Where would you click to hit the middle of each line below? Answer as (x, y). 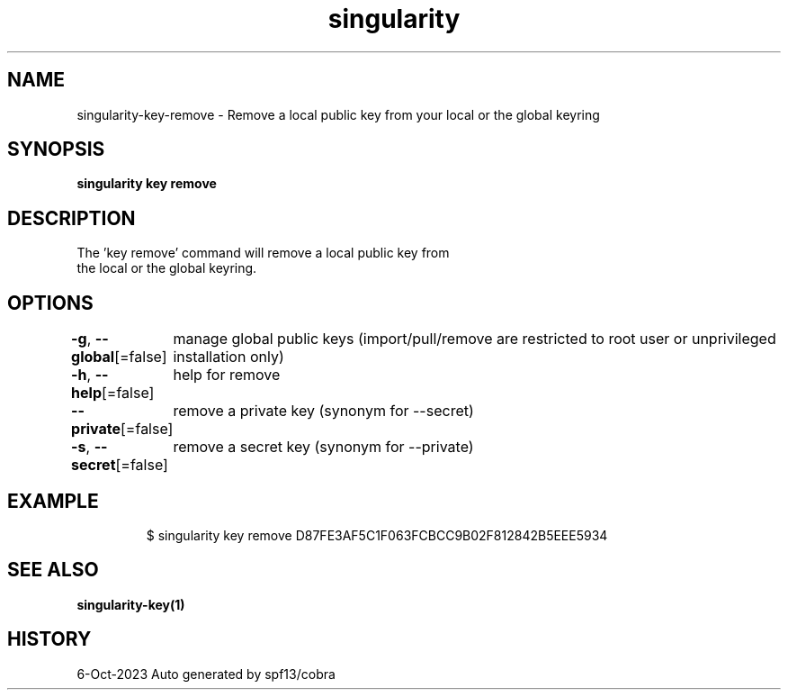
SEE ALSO (53, 570)
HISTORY (49, 639)
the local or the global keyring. (167, 268)
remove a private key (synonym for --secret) (323, 411)
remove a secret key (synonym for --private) (323, 447)
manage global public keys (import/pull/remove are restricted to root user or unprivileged (475, 339)
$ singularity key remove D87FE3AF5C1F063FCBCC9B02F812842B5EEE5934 (377, 535)
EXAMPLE (53, 501)
